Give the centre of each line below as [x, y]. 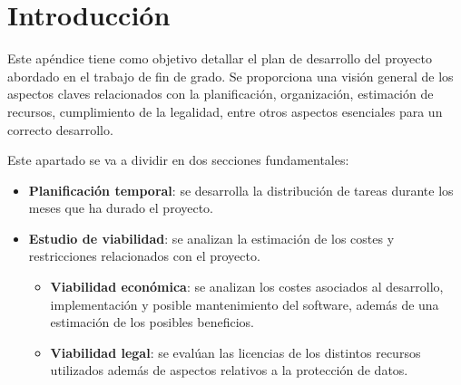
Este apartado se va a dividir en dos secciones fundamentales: [178, 160]
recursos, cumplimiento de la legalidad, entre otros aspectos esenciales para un [225, 111]
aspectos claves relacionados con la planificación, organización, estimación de [221, 94]
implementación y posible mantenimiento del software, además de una [245, 304]
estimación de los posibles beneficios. [152, 322]
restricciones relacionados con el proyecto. [144, 256]
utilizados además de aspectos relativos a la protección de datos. [229, 370]
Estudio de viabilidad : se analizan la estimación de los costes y [211, 238]
